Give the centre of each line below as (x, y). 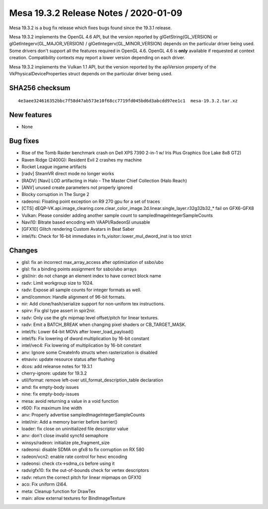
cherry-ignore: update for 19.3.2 (54, 373)
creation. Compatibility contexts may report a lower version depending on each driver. (97, 58)
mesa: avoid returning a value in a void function (70, 401)
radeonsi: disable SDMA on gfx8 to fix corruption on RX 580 (83, 449)
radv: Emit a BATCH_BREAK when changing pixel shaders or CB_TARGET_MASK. (104, 324)
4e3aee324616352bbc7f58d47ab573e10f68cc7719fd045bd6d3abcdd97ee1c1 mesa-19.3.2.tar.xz (128, 101)
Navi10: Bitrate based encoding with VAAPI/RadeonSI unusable (86, 222)
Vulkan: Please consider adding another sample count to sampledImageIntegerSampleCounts (117, 215)
